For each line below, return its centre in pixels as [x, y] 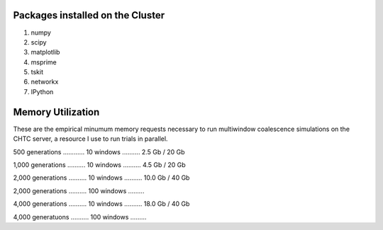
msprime [44, 62]
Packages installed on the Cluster [89, 15]
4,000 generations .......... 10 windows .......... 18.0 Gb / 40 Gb [101, 204]
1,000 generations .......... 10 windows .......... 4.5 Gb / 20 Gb [99, 165]
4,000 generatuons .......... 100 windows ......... [80, 217]
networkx [45, 82]
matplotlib [45, 52]
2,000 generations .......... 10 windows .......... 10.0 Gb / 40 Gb [101, 178]
